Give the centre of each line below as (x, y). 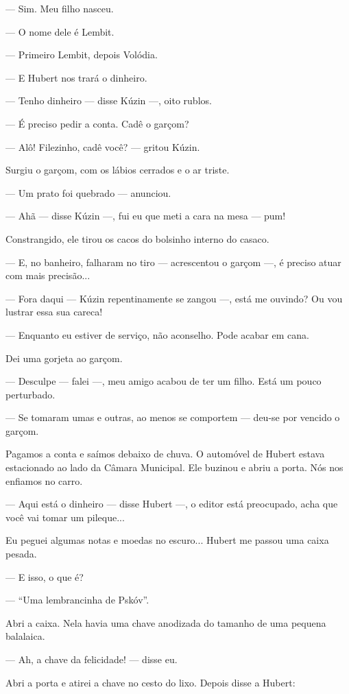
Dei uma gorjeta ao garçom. (64, 358)
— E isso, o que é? (45, 576)
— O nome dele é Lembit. (60, 31)
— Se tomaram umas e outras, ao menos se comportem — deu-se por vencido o (173, 417)
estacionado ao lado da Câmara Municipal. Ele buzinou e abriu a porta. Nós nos (174, 467)
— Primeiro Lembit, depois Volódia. (82, 55)
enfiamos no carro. (44, 480)
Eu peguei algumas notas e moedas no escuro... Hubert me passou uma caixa (167, 540)
